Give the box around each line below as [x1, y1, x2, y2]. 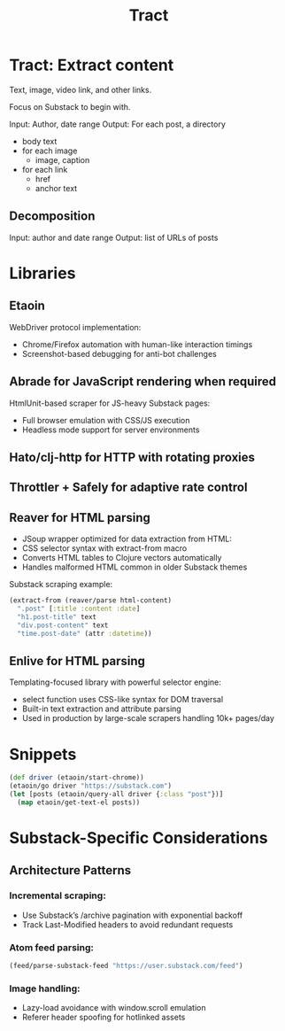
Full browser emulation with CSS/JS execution [21, 415, 190, 425]
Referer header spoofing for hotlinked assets [21, 1012, 186, 1023]
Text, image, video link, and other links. [9, 84, 152, 95]
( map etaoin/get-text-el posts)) [17, 798, 141, 807]
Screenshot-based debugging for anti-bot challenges [21, 348, 217, 359]
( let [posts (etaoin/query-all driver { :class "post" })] [9, 790, 224, 799]
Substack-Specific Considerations [9, 827, 268, 848]
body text [21, 136, 58, 146]
